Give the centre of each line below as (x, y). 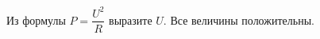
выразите (131, 19)
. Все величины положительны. (239, 19)
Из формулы (36, 19)
